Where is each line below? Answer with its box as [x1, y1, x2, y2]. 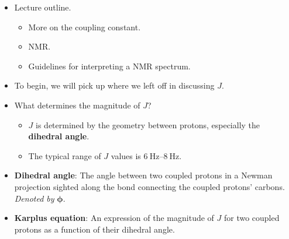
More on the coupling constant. [28, 20, 141, 33]
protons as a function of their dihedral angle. [14, 223, 175, 235]
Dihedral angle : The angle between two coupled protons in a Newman [14, 169, 273, 181]
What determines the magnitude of [14, 99, 140, 111]
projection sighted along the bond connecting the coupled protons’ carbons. [14, 180, 285, 192]
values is [111, 149, 141, 161]
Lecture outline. [14, 1, 71, 13]
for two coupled [223, 212, 280, 224]
